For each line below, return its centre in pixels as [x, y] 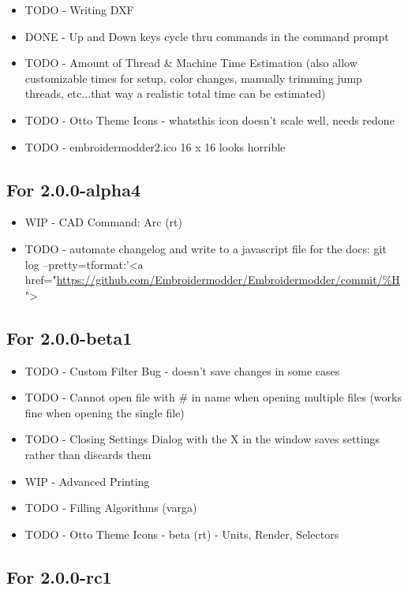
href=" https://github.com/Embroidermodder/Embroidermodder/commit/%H [212, 280]
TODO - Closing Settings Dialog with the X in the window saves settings [202, 439]
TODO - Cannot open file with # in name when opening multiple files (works [213, 397]
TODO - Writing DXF [79, 9]
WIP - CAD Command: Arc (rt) [103, 222]
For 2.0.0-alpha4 [74, 189]
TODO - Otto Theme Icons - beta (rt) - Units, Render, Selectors [182, 534]
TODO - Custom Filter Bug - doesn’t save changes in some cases [182, 370]
